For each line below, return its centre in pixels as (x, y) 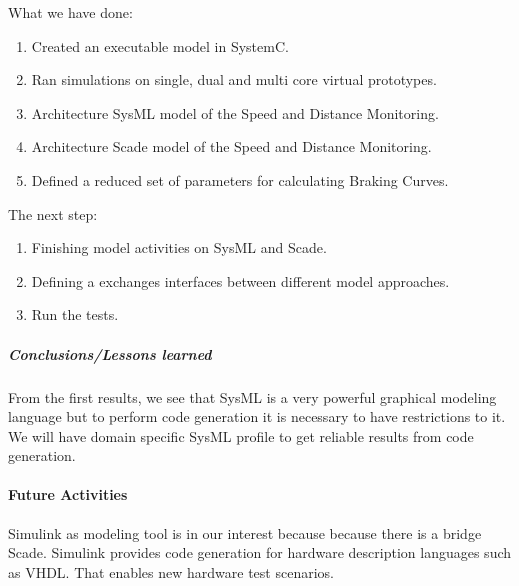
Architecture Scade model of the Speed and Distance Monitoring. (231, 146)
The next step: (53, 213)
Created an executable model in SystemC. (160, 45)
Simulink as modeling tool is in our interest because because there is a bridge (245, 532)
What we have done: (70, 12)
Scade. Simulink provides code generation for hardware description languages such (260, 552)
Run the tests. (75, 314)
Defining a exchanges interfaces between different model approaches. (240, 280)
